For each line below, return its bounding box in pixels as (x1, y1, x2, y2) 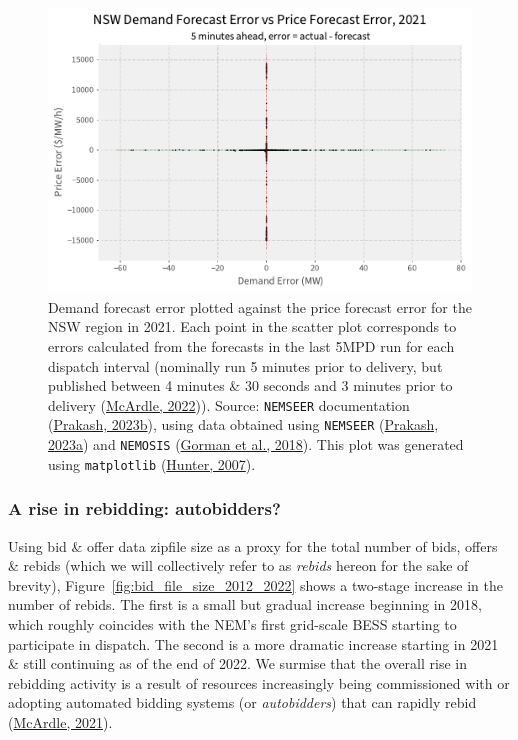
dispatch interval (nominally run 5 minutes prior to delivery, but (48, 355, 443, 376)
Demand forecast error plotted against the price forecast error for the (48, 296, 472, 317)
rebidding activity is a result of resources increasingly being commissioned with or (8, 672, 510, 693)
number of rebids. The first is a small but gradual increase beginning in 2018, (8, 594, 482, 615)
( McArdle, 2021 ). (8, 711, 113, 732)
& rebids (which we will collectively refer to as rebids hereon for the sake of (8, 555, 469, 576)
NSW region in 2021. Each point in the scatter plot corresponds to (48, 316, 457, 337)
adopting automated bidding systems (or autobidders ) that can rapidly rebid (8, 692, 477, 713)
